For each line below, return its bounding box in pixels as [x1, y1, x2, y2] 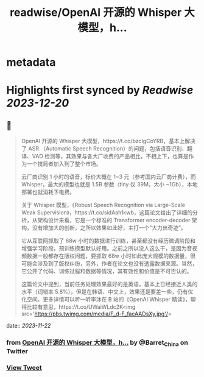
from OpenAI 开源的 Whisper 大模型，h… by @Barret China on [6, 339, 189, 348]
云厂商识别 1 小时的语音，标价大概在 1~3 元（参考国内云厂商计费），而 [21, 173, 196, 180]
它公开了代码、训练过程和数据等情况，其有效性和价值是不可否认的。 [21, 267, 192, 275]
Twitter [6, 347, 29, 356]
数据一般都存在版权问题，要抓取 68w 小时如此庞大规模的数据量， [26, 252, 191, 259]
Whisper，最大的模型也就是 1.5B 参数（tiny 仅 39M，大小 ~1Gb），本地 [21, 181, 198, 188]
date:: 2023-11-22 [6, 322, 51, 329]
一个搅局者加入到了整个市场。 [26, 160, 102, 167]
